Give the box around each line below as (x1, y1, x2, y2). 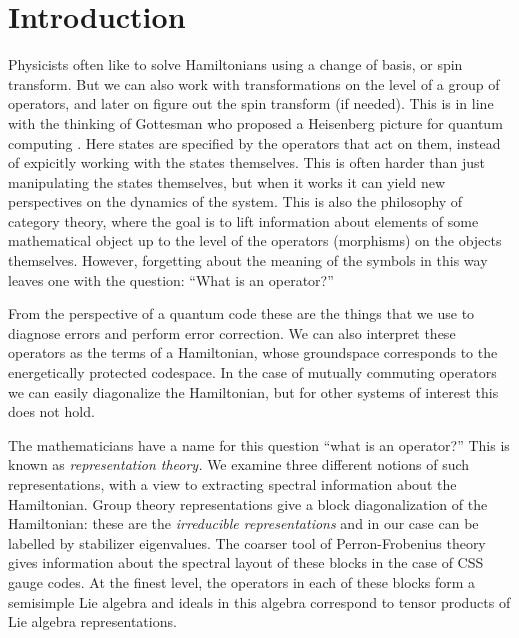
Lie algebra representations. (8, 611, 177, 632)
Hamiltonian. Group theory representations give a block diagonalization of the (8, 493, 488, 514)
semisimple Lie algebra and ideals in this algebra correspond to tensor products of (8, 591, 511, 612)
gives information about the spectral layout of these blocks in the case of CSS (8, 552, 484, 573)
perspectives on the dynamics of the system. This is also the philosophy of (8, 191, 463, 212)
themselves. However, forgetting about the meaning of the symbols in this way (8, 250, 488, 271)
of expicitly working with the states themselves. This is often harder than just (8, 152, 486, 173)
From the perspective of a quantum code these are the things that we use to (8, 303, 475, 324)
